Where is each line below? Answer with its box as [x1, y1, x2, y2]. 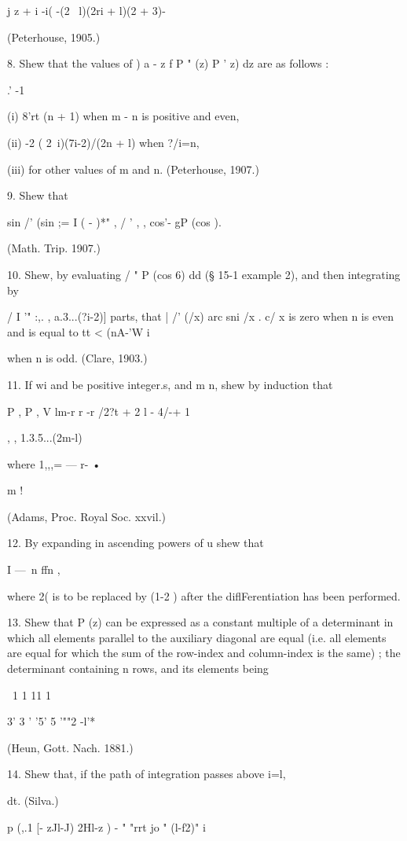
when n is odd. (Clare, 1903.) [7, 350, 148, 366]
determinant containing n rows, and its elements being [7, 660, 269, 677]
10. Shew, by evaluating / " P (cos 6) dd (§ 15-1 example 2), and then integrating [7, 266, 401, 282]
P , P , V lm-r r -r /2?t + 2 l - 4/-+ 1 [7, 402, 191, 419]
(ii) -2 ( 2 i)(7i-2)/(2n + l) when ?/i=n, [7, 134, 200, 150]
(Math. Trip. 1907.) [7, 240, 101, 256]
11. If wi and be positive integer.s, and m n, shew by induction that [7, 376, 333, 392]
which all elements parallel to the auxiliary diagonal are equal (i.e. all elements [7, 629, 387, 645]
